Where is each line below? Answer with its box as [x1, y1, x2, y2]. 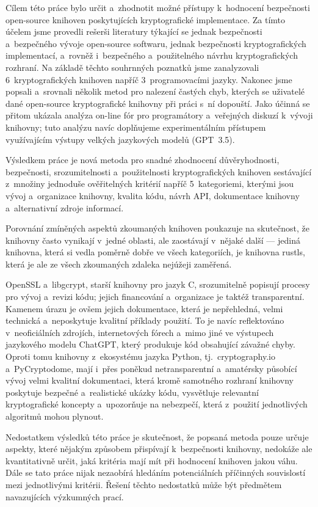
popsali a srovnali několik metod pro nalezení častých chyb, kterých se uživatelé [5, 85, 305, 98]
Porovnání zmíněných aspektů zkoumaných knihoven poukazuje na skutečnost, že [5, 222, 309, 235]
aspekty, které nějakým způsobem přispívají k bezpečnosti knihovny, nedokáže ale [5, 442, 313, 455]
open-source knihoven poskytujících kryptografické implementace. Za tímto [5, 13, 285, 26]
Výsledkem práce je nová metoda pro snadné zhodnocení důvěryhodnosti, [5, 153, 280, 166]
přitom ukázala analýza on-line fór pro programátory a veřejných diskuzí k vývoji [5, 109, 313, 122]
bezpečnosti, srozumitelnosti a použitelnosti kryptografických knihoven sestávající [5, 165, 312, 178]
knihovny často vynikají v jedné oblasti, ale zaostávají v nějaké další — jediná [5, 233, 300, 246]
